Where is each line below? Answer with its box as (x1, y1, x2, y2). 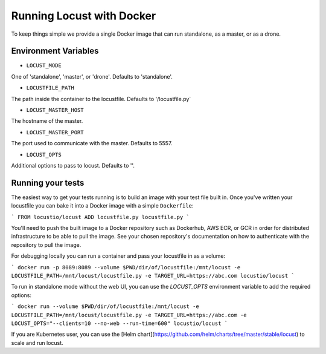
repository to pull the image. (11, 241, 81, 248)
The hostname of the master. (11, 117, 83, 125)
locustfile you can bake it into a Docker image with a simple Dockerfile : (11, 202, 194, 209)
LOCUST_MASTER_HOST (26, 107, 84, 114)
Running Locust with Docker (11, 9, 156, 22)
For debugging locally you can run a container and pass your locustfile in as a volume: (11, 252, 226, 260)
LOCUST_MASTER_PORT (26, 129, 84, 136)
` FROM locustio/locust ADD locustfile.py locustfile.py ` (11, 214, 190, 220)
